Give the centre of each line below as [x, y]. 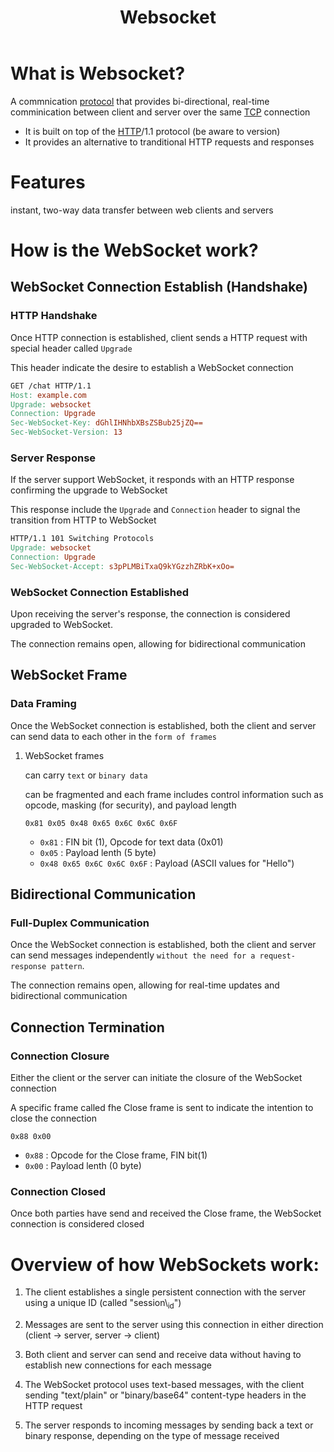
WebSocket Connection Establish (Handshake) [159, 287]
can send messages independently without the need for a [133, 955]
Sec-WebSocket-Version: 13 [66, 432]
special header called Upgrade [71, 348]
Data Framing [43, 704]
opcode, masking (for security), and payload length [130, 805]
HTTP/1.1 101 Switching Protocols [82, 539]
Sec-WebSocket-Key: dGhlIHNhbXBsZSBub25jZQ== [106, 423]
